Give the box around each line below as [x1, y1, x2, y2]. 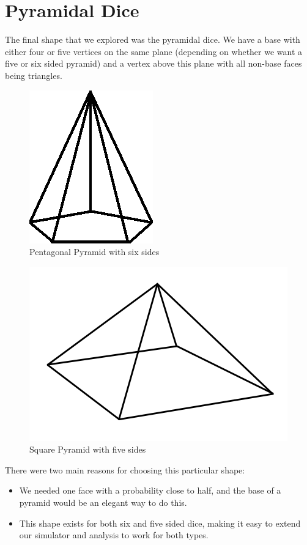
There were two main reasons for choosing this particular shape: [5, 463, 245, 476]
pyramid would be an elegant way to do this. [19, 496, 187, 509]
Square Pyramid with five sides [29, 443, 146, 456]
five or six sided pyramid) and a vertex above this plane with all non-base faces [5, 57, 302, 70]
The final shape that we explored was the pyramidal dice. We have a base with [5, 33, 300, 46]
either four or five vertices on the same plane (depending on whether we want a [5, 45, 303, 57]
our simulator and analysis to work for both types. [19, 528, 209, 541]
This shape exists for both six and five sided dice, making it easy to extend [19, 516, 301, 529]
